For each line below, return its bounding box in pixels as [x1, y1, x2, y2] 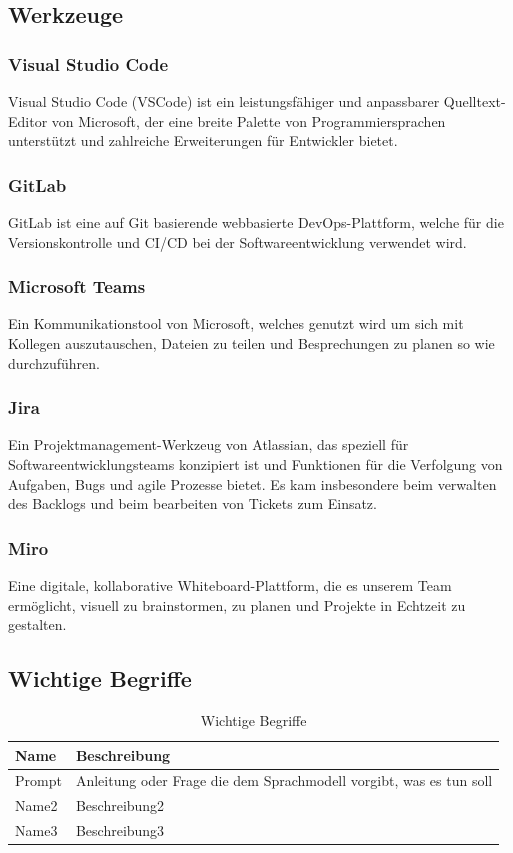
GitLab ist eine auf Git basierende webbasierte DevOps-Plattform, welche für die [8, 212, 504, 232]
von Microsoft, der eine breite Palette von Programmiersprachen [51, 110, 446, 131]
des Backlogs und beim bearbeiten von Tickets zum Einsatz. [8, 493, 377, 514]
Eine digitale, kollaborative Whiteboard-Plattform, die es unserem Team [8, 575, 452, 595]
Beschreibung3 [75, 820, 165, 841]
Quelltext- [443, 91, 506, 111]
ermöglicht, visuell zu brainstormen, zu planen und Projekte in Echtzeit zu [8, 594, 466, 615]
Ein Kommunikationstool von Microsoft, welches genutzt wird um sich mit [8, 313, 464, 334]
